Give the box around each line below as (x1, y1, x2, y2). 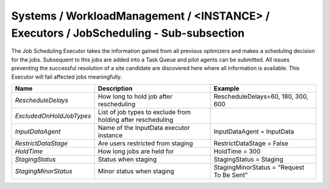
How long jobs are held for (97, 147, 174, 155)
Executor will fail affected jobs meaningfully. (11, 73, 122, 80)
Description (97, 84, 133, 93)
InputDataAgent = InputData (213, 127, 295, 135)
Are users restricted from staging (97, 139, 193, 148)
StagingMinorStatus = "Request (213, 163, 305, 171)
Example (213, 84, 240, 93)
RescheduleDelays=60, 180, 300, (213, 92, 309, 101)
